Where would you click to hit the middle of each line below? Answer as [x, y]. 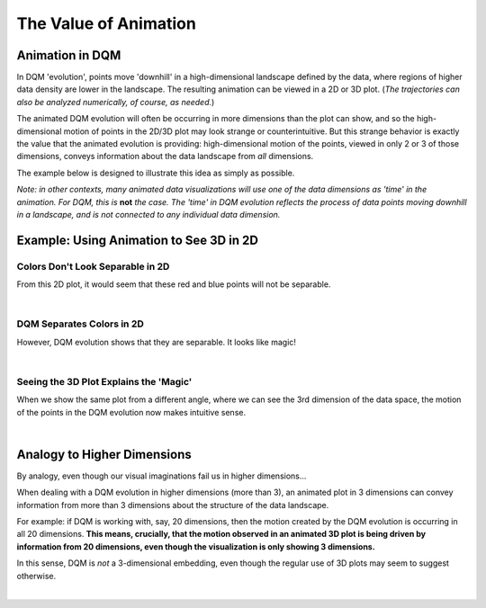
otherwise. [36, 576]
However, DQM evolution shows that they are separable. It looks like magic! [157, 342]
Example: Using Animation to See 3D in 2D [137, 240]
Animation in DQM [69, 55]
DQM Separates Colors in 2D [80, 324]
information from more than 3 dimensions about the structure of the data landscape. [173, 505]
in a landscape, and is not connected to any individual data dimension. [148, 214]
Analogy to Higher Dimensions [104, 454]
